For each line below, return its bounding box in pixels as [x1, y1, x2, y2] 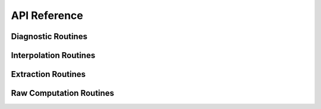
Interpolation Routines [11, 50, 96, 60]
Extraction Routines [11, 69, 86, 79]
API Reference [11, 9, 83, 22]
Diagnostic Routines [11, 31, 87, 41]
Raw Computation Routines [11, 88, 115, 98]
